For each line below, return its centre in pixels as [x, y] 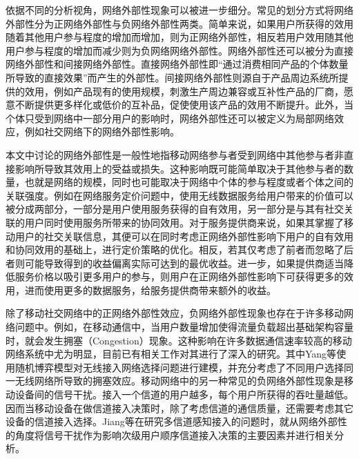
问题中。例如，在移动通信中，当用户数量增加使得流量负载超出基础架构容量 [184, 327]
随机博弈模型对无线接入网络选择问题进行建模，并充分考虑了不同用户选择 [179, 367]
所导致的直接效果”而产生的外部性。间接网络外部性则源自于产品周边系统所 [172, 77]
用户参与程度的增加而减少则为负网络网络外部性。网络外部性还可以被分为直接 [179, 50]
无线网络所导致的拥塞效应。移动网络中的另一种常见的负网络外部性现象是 [179, 381]
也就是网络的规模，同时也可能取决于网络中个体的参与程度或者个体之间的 [189, 182]
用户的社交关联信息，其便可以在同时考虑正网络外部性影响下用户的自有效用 [184, 236]
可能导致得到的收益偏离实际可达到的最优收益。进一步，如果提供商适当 [184, 263]
